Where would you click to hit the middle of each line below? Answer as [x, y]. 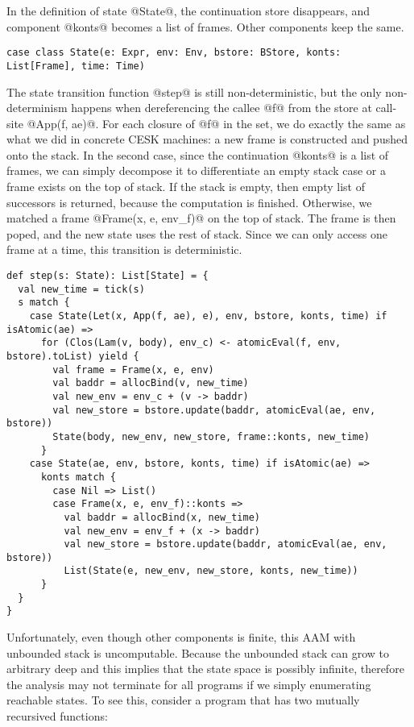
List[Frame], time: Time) [76, 66]
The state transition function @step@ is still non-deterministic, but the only [194, 91]
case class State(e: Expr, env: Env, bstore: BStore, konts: [174, 53]
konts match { [79, 477]
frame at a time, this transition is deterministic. [124, 249]
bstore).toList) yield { [73, 356]
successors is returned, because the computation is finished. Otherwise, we [189, 202]
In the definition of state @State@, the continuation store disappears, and [188, 10]
